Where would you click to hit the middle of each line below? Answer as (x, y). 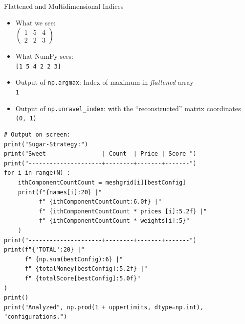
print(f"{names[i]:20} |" (60, 192)
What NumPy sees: (44, 56)
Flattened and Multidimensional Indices (64, 6)
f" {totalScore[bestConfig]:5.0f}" (83, 278)
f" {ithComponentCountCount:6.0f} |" (100, 202)
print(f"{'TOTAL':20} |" (44, 250)
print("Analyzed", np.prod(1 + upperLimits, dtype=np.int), (104, 307)
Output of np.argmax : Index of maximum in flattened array (104, 82)
